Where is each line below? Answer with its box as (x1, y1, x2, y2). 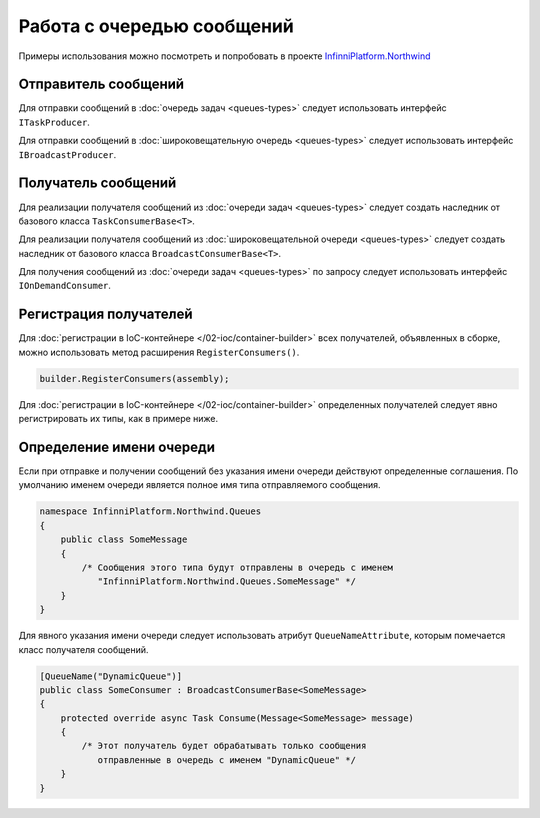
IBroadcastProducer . (18, 148, 117, 160)
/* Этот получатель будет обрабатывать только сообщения (81, 740, 367, 752)
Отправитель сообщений (18, 76, 185, 93)
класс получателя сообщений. (18, 643, 149, 655)
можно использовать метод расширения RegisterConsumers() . (18, 346, 300, 358)
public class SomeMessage (60, 534, 188, 545)
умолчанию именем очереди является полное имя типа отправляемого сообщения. (18, 479, 381, 491)
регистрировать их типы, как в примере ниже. (18, 413, 219, 425)
